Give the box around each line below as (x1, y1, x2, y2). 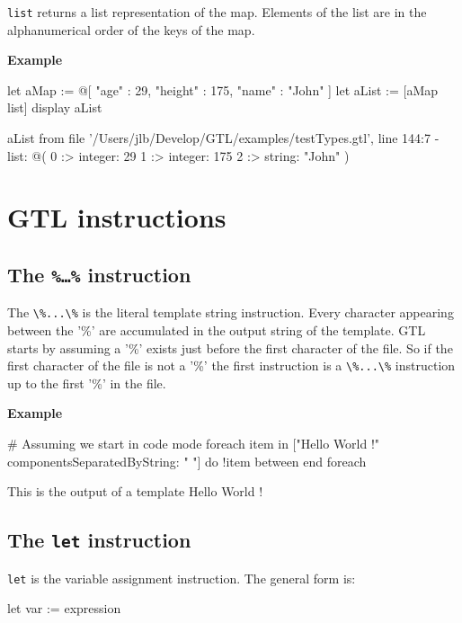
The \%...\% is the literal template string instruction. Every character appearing (7, 303, 454, 322)
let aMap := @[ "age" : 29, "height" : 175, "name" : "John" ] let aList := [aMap (7, 80, 439, 99)
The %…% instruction (7, 260, 191, 288)
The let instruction (7, 526, 191, 554)
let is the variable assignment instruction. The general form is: (7, 568, 356, 587)
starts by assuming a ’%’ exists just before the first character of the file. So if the (7, 338, 453, 357)
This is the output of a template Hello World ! (7, 482, 263, 501)
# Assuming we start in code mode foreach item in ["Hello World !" (7, 434, 380, 453)
